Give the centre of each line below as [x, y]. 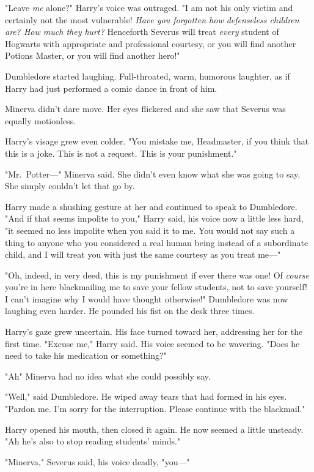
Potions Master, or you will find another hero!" [93, 55]
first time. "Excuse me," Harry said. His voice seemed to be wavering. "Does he [152, 343]
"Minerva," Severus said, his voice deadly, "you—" [97, 461]
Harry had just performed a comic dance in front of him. [111, 88]
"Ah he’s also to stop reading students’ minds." [93, 441]
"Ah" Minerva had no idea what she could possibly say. [108, 376]
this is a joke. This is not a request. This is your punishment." [121, 153]
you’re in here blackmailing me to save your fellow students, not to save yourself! [156, 287]
